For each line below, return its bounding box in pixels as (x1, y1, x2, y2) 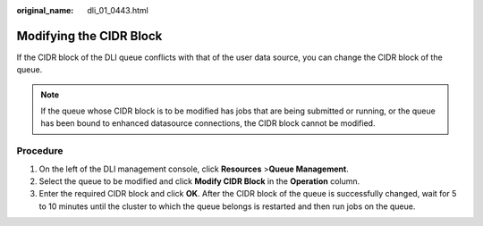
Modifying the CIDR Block (16, 28, 163, 44)
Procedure (16, 145, 64, 157)
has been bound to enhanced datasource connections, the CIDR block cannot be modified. (40, 118, 376, 129)
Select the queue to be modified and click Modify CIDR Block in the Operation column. (38, 176, 360, 187)
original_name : (16, 5, 74, 15)
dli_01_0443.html (87, 5, 149, 15)
